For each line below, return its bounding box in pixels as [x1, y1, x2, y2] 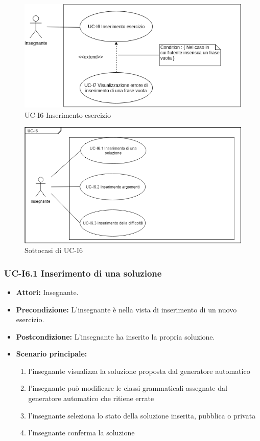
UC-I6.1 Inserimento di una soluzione [4, 266, 162, 279]
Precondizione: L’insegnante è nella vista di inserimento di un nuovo [16, 304, 237, 314]
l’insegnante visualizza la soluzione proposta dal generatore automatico [28, 365, 250, 376]
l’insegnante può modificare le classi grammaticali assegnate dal [28, 383, 227, 393]
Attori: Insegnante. [16, 286, 79, 297]
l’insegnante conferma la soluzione [28, 427, 135, 438]
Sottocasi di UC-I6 [25, 245, 83, 256]
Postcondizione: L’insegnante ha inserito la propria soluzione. [16, 331, 215, 342]
